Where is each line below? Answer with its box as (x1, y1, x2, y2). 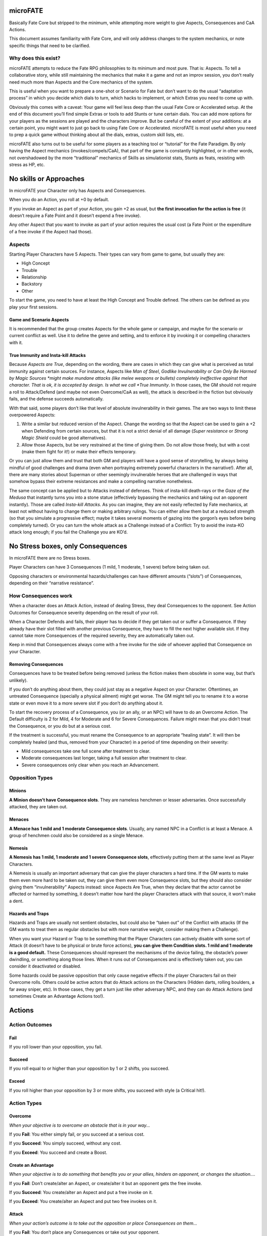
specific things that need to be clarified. (9, 43, 90, 48)
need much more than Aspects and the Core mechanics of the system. (9, 79, 153, 85)
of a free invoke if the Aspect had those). (9, 228, 92, 234)
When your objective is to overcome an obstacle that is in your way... (9, 1122, 150, 1128)
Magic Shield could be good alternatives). (21, 435, 107, 441)
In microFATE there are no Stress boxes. (9, 555, 91, 561)
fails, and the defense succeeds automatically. (9, 396, 104, 402)
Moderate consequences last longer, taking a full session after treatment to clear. (21, 755, 187, 761)
